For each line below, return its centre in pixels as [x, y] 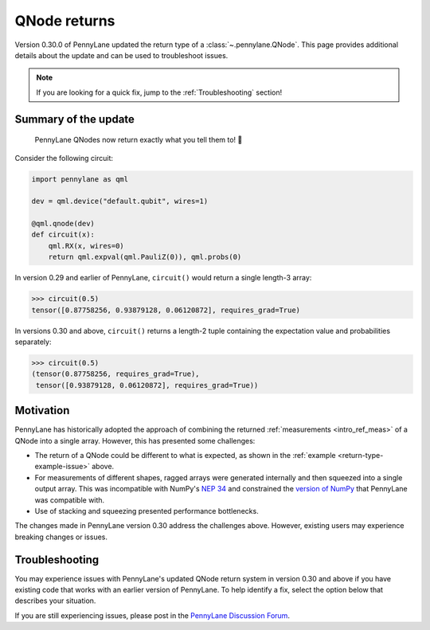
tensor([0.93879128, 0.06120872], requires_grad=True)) [147, 385]
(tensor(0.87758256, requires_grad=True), [115, 374]
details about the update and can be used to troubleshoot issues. [121, 55]
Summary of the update [75, 119]
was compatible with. [70, 500]
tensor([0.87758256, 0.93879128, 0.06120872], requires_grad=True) [166, 310]
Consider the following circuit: [64, 158]
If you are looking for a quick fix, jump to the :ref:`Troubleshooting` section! [159, 92]
